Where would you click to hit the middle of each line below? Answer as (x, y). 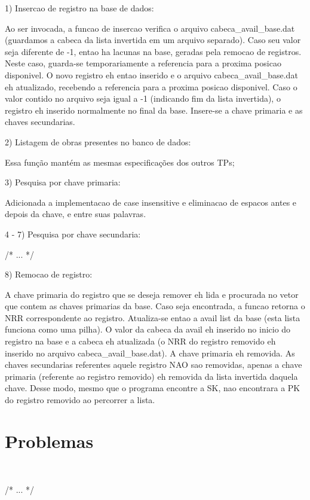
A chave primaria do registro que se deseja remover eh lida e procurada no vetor (152, 294)
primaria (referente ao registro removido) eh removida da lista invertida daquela (151, 376)
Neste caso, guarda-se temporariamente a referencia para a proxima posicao (143, 63)
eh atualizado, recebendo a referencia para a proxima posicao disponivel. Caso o (151, 86)
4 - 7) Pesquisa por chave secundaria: (73, 234)
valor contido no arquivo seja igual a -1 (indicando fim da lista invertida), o (143, 98)
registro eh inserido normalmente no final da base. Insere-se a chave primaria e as (154, 110)
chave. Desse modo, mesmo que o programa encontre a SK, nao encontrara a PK (153, 388)
